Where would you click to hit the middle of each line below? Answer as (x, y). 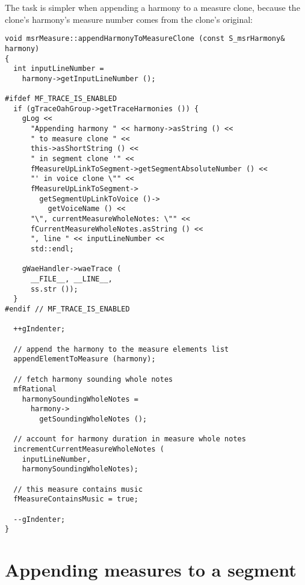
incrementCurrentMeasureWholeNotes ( (89, 449)
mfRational (35, 389)
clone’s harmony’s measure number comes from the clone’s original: (129, 19)
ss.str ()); (54, 289)
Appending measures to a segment (151, 570)
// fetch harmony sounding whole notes (93, 379)
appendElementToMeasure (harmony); (85, 359)
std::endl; (52, 249)
